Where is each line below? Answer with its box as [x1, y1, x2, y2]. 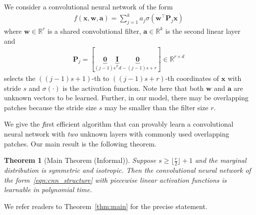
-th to [92, 73, 109, 83]
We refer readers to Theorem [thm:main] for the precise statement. [4, 201, 207, 211]
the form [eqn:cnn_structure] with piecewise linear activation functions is [4, 174, 227, 185]
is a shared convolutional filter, [48, 25, 141, 36]
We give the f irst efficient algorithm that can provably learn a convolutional [4, 119, 234, 129]
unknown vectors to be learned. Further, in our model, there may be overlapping [4, 92, 249, 103]
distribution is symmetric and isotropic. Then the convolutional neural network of [4, 165, 251, 175]
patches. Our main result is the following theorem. [4, 138, 156, 148]
